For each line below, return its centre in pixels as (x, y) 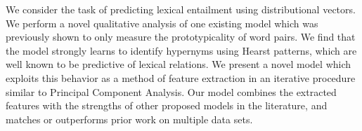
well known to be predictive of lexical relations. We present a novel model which (179, 64)
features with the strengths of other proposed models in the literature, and (167, 105)
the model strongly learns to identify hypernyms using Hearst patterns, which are (181, 50)
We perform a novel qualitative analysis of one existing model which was (162, 23)
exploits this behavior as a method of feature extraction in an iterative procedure (181, 77)
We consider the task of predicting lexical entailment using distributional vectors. (181, 9)
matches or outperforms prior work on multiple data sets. (129, 119)
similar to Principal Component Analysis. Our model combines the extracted (171, 91)
